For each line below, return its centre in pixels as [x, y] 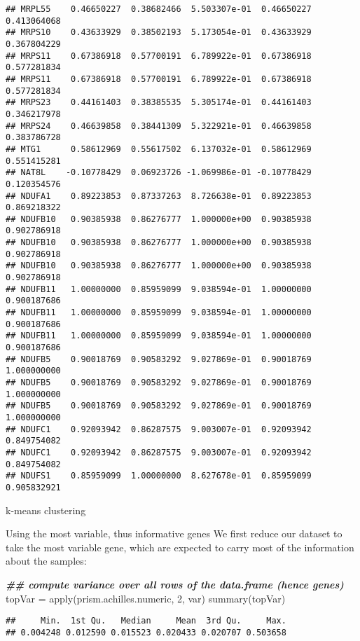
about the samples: [46, 561]
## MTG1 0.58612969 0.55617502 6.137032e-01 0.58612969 [159, 149]
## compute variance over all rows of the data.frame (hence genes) [175, 584]
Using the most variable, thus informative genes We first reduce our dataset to [174, 533]
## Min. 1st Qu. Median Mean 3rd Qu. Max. [146, 621]
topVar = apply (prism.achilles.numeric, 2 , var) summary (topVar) [146, 598]
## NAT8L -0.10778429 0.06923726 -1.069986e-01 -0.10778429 [159, 173]
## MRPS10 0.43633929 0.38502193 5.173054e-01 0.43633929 [159, 33]
